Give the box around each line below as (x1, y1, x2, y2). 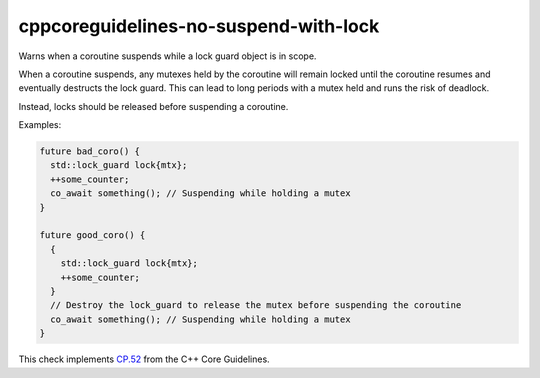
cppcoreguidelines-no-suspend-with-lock (18, 15, 380, 37)
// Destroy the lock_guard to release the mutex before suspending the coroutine (50, 300, 462, 311)
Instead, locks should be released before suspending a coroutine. (18, 100, 289, 112)
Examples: (18, 119, 62, 131)
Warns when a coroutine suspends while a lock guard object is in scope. (18, 50, 317, 62)
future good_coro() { (39, 230, 146, 241)
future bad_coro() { (39, 146, 140, 157)
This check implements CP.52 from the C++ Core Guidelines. (18, 353, 270, 365)
